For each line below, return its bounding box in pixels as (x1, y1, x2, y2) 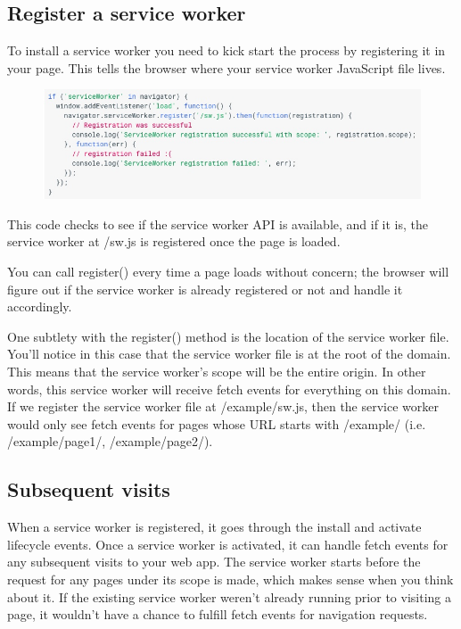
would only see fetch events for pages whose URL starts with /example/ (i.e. (7, 414, 426, 433)
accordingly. (7, 297, 72, 316)
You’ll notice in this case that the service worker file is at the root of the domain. (7, 344, 451, 363)
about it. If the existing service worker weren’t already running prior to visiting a (7, 587, 451, 606)
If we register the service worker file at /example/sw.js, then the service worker (7, 397, 439, 416)
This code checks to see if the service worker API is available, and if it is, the (7, 214, 429, 233)
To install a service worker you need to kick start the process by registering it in (7, 41, 446, 60)
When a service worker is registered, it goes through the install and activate (7, 517, 422, 536)
